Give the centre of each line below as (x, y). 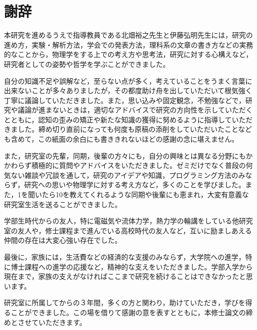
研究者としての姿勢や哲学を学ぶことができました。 (87, 64)
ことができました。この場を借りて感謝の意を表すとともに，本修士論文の (128, 312)
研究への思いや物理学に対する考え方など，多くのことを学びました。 (135, 185)
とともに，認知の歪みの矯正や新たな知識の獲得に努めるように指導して (118, 119)
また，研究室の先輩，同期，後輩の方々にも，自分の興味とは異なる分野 (118, 155)
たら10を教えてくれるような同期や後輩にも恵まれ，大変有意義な (145, 194)
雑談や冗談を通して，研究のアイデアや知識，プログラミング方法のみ (135, 175)
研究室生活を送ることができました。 (63, 204)
